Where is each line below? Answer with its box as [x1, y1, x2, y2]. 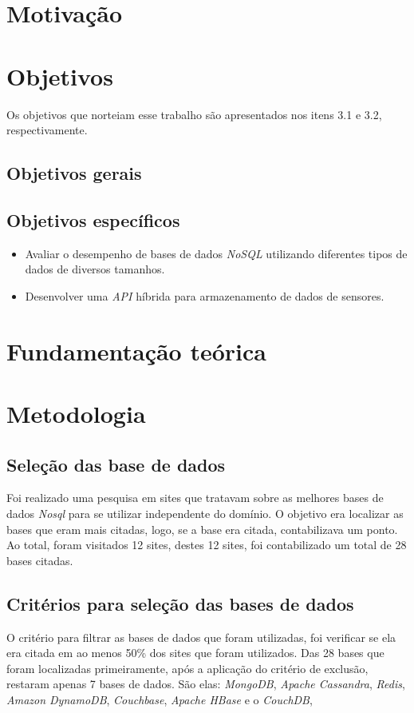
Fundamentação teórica [6, 334, 266, 367]
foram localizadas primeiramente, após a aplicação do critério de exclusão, [6, 659, 369, 676]
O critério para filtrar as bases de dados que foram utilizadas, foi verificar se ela [6, 628, 396, 645]
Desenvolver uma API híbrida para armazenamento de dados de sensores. [25, 287, 384, 304]
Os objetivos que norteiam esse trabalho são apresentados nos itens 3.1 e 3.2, [6, 106, 382, 122]
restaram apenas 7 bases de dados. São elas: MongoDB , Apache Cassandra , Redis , [6, 675, 405, 692]
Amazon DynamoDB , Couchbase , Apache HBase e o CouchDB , [6, 691, 313, 707]
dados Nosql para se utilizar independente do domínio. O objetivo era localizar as [6, 505, 404, 521]
